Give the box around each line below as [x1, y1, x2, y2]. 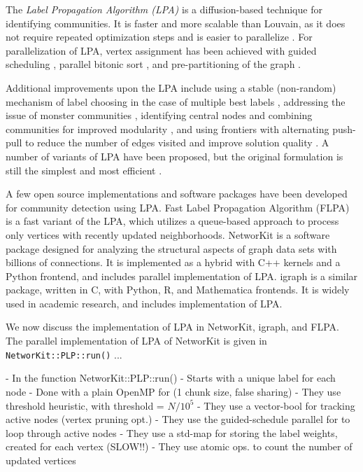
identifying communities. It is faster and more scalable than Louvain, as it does [6, 15, 346, 30]
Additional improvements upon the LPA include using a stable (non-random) [6, 80, 336, 95]
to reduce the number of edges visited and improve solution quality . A [25, 135, 329, 150]
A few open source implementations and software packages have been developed [6, 186, 348, 201]
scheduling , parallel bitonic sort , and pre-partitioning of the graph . [6, 57, 301, 71]
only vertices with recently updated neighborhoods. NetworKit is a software [6, 227, 330, 242]
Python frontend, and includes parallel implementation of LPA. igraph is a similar [6, 268, 358, 283]
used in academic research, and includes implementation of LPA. [6, 296, 283, 310]
